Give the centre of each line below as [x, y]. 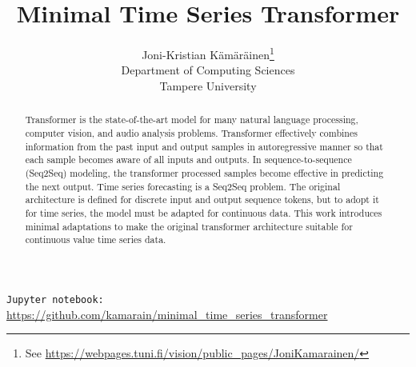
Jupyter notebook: [55, 299]
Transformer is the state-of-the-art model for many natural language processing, [192, 120]
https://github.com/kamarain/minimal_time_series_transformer [167, 314]
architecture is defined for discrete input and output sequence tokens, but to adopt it [202, 199]
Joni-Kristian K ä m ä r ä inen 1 [208, 53]
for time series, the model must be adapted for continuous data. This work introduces [204, 212]
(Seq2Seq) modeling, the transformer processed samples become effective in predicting [204, 172]
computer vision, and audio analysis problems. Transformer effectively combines [191, 133]
